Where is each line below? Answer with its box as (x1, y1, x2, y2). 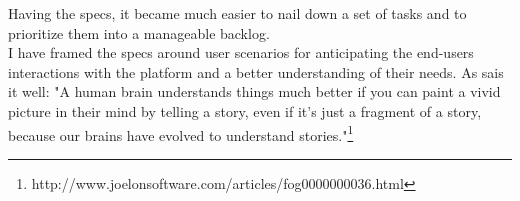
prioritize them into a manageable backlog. (8, 22, 270, 43)
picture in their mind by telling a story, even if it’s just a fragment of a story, (8, 100, 482, 121)
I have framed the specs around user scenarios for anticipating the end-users (8, 42, 474, 63)
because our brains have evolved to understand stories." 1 (8, 121, 354, 145)
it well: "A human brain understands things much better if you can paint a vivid (8, 81, 501, 102)
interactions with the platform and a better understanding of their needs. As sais (8, 61, 504, 82)
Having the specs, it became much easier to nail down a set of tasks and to (8, 3, 467, 23)
